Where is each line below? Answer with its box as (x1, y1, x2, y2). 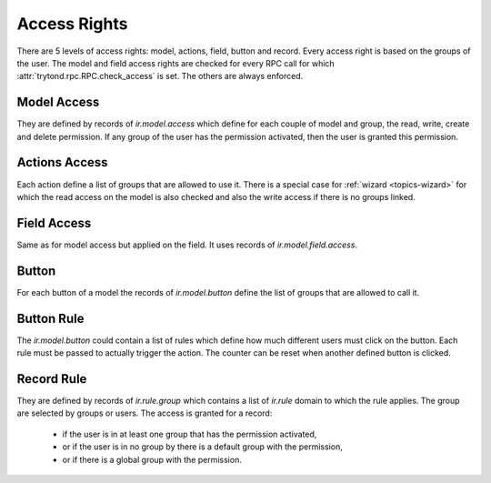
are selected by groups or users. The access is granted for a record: (16, 408, 273, 418)
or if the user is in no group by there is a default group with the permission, (62, 441, 343, 452)
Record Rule (16, 371, 87, 387)
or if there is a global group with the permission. (62, 454, 243, 465)
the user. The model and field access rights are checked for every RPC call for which (16, 57, 336, 68)
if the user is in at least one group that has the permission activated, (62, 428, 317, 439)
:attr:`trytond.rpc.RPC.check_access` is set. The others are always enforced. (16, 71, 304, 82)
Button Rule (16, 310, 85, 327)
